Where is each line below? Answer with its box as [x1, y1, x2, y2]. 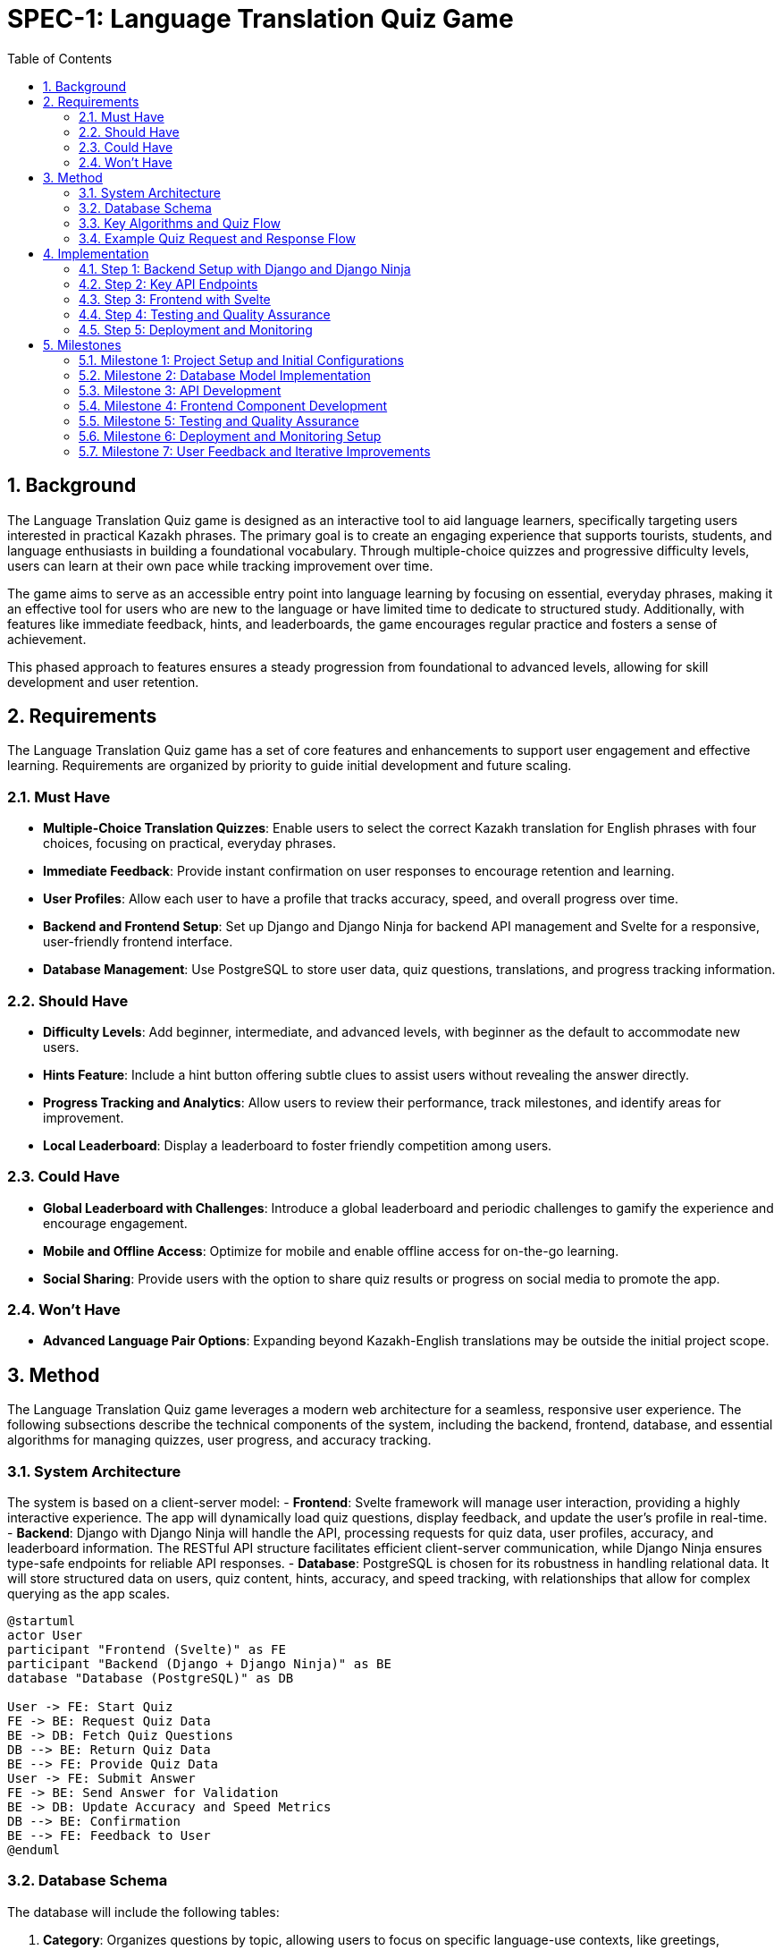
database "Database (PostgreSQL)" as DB [7, 1671, 294, 1686]
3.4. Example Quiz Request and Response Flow [79, 230, 357, 246]
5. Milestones [43, 336, 122, 352]
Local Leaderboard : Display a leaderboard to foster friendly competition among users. [43, 1137, 552, 1153]
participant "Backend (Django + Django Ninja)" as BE [7, 1657, 391, 1672]
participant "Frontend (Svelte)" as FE [7, 1642, 286, 1657]
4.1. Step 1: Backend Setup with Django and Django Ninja [79, 260, 411, 276]
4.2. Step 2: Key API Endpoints [79, 276, 258, 292]
